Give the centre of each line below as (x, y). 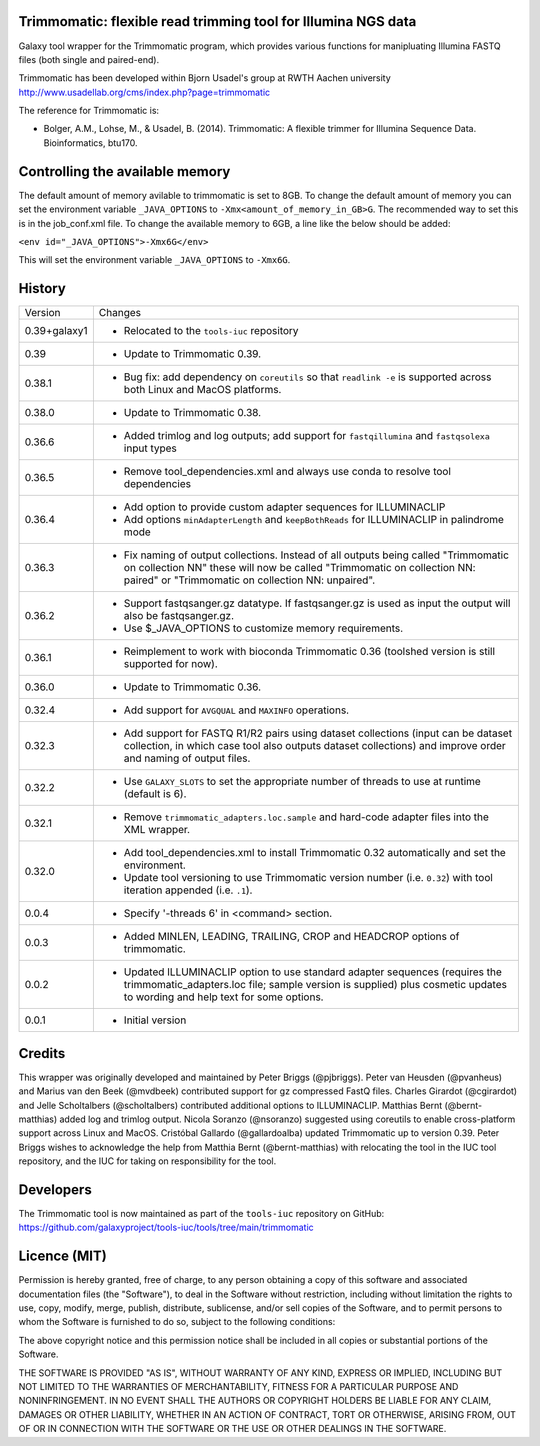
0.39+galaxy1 (56, 331)
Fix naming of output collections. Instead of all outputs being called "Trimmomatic (316, 555)
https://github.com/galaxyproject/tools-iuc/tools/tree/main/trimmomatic (166, 1227)
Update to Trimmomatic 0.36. (192, 687)
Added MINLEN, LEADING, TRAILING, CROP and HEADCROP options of (291, 937)
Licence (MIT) (62, 1256)
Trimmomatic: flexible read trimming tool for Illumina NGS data (217, 21)
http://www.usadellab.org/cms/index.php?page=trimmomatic (144, 92)
